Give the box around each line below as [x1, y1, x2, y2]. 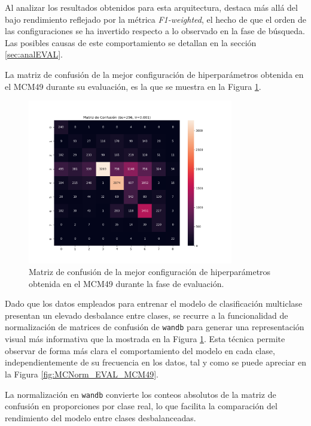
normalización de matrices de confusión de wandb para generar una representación [5, 321, 304, 333]
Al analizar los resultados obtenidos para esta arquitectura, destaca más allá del [5, 1, 298, 13]
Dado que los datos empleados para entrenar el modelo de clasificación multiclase [5, 297, 303, 310]
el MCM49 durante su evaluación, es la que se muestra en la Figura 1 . [5, 80, 261, 92]
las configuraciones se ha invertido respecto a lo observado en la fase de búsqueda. [5, 25, 305, 37]
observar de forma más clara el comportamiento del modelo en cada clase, [5, 344, 275, 356]
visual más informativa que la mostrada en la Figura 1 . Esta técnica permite [5, 333, 285, 345]
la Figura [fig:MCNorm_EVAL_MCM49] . [5, 367, 159, 380]
